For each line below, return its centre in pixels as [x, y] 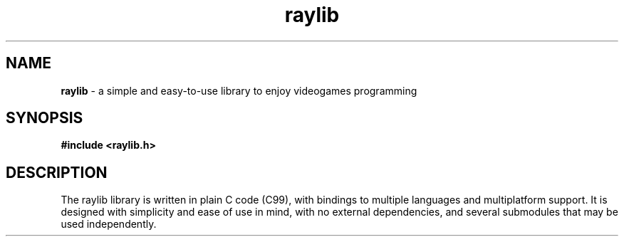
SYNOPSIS [45, 118]
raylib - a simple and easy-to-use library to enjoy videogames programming [239, 90]
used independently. [109, 224]
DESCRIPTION [57, 172]
